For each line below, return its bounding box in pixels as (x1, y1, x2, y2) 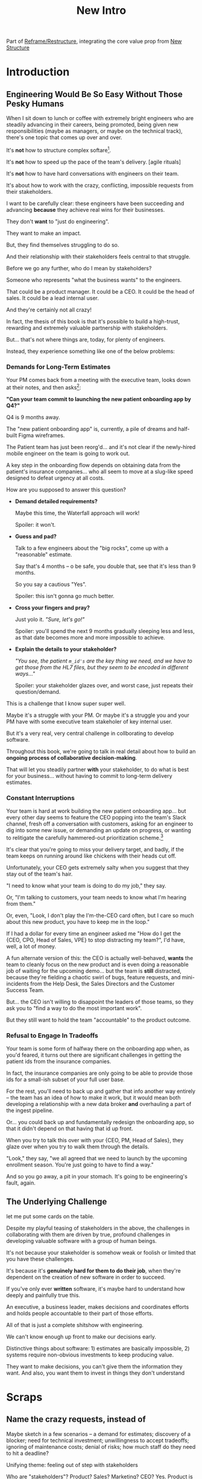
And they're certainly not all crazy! (6, 306, 92, 313)
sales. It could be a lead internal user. (6, 294, 99, 302)
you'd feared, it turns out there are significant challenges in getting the (6, 1051, 182, 1059)
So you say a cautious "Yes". (14, 580, 87, 588)
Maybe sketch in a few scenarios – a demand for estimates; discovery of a (6, 1430, 191, 1437)
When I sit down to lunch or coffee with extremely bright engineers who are (6, 115, 194, 122)
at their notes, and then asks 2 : (6, 383, 81, 391)
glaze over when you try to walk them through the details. (6, 1143, 150, 1150)
